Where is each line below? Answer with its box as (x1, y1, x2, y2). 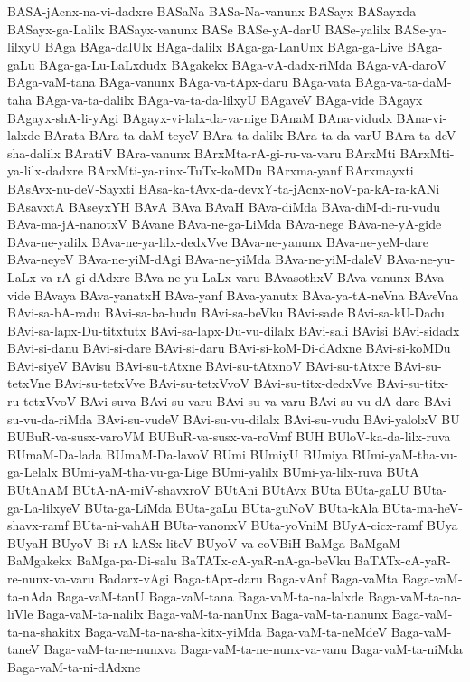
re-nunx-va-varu (7, 569, 95, 587)
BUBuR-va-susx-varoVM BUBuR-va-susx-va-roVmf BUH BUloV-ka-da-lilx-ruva (7, 427, 451, 446)
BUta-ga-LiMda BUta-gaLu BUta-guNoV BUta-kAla (84, 497, 379, 516)
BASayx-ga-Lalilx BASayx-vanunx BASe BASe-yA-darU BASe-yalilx (7, 19, 390, 38)
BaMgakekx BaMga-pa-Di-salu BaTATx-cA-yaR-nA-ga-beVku (7, 551, 351, 570)
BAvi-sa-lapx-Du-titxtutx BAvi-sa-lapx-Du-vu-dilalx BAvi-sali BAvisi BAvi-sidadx (7, 320, 460, 339)
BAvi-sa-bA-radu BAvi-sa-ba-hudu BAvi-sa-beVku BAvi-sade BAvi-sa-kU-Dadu (7, 303, 445, 322)
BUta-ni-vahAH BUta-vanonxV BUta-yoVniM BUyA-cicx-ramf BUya (72, 516, 458, 535)
